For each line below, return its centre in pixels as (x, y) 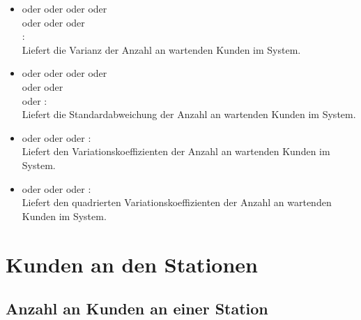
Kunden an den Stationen (132, 264)
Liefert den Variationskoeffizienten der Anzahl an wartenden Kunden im (176, 151)
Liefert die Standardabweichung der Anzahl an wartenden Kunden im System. (189, 114)
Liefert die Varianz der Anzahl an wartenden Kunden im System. (161, 49)
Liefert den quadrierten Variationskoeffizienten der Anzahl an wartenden (177, 202)
